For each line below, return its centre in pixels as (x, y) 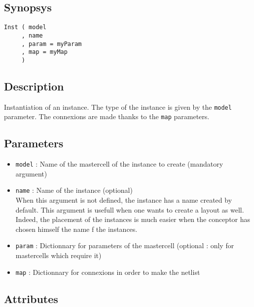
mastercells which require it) (58, 255)
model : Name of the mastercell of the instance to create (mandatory (119, 164)
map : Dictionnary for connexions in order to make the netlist (108, 272)
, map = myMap (44, 52)
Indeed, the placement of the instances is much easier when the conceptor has (133, 219)
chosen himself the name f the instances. (76, 229)
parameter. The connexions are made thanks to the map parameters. (107, 116)
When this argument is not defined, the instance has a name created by (124, 200)
